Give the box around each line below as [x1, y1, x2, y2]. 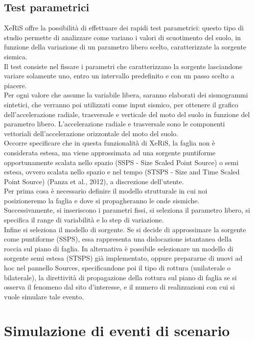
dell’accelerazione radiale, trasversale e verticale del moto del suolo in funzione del [4, 109, 250, 119]
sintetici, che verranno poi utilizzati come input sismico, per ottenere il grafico [4, 99, 238, 109]
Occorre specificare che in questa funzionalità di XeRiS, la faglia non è [4, 138, 215, 148]
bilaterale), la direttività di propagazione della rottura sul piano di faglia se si [4, 272, 237, 282]
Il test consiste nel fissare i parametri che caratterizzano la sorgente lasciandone [4, 61, 243, 71]
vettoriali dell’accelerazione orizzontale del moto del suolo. [4, 128, 179, 138]
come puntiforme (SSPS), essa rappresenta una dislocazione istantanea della [4, 234, 232, 244]
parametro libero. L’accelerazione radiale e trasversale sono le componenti [4, 119, 225, 129]
